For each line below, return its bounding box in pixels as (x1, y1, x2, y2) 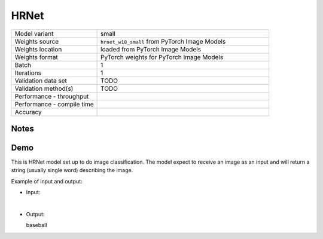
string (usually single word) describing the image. (11, 167, 133, 174)
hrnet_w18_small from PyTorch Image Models (100, 37, 226, 45)
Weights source (14, 37, 59, 45)
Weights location (14, 45, 62, 53)
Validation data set (14, 76, 67, 85)
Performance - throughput (14, 92, 89, 100)
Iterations (14, 69, 42, 77)
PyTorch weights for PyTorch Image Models (100, 53, 224, 61)
